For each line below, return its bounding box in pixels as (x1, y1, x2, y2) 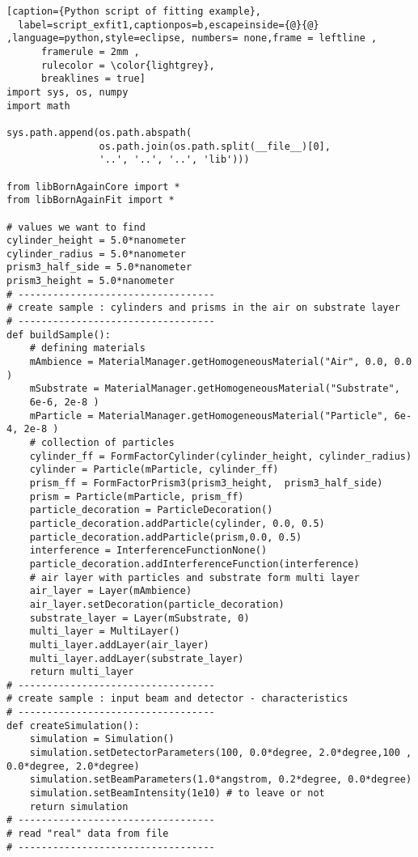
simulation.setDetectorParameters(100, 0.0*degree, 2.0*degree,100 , (29, 747, 412, 759)
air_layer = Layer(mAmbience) (29, 585, 192, 597)
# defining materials (29, 342, 146, 354)
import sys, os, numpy (6, 86, 129, 98)
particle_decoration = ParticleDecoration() (29, 504, 273, 516)
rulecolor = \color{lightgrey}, (40, 59, 215, 71)
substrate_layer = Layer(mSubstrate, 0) (29, 612, 250, 624)
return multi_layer (29, 666, 134, 678)
